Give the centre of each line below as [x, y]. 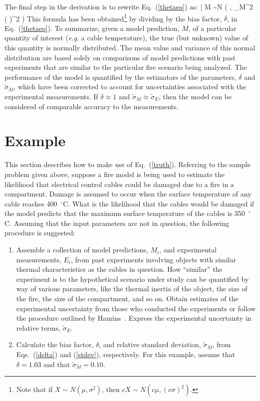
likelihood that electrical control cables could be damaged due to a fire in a [119, 184]
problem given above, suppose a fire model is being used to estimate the [115, 174]
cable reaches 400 [31, 203]
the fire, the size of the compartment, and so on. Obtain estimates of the [127, 299]
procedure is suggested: [40, 233]
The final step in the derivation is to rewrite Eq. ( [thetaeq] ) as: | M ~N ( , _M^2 [129, 6]
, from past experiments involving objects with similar [153, 259]
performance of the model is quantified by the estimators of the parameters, [121, 77]
